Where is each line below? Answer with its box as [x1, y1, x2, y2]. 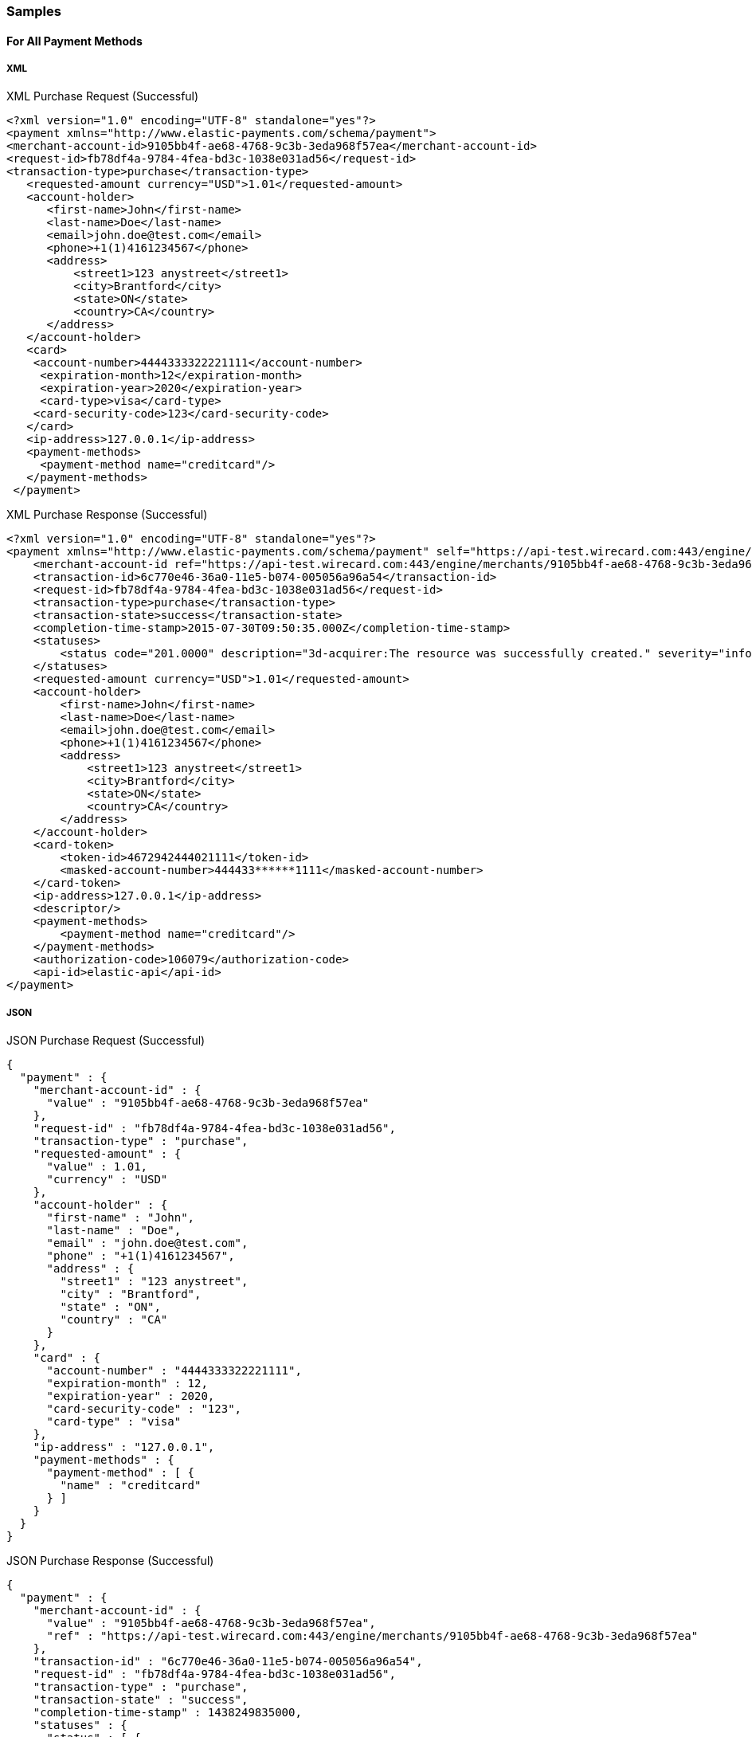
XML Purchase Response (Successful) [6, 508, 208, 522]
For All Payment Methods [6, 33, 143, 48]
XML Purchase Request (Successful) [6, 89, 199, 104]
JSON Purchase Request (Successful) [6, 1033, 206, 1048]
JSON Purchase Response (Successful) [6, 1554, 214, 1568]
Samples [6, 3, 61, 19]
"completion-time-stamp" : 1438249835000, [33, 1706, 302, 1719]
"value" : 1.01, [46, 1160, 148, 1174]
